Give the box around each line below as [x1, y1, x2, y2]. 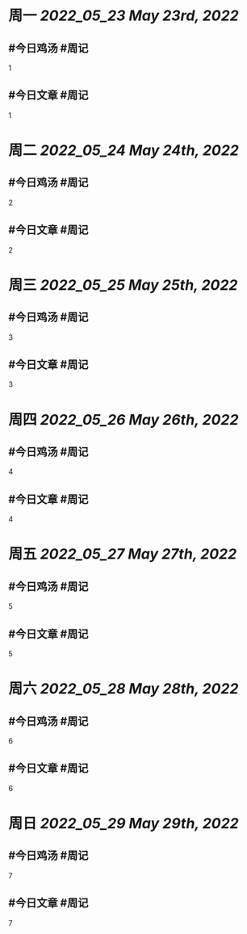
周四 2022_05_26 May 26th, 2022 [8, 410, 239, 429]
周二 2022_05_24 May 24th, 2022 [8, 141, 240, 159]
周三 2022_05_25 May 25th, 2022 [8, 275, 238, 294]
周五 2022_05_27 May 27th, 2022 [8, 545, 237, 563]
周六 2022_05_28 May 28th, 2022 [8, 680, 239, 698]
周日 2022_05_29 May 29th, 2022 [8, 815, 240, 833]
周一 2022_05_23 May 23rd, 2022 [8, 6, 240, 25]
